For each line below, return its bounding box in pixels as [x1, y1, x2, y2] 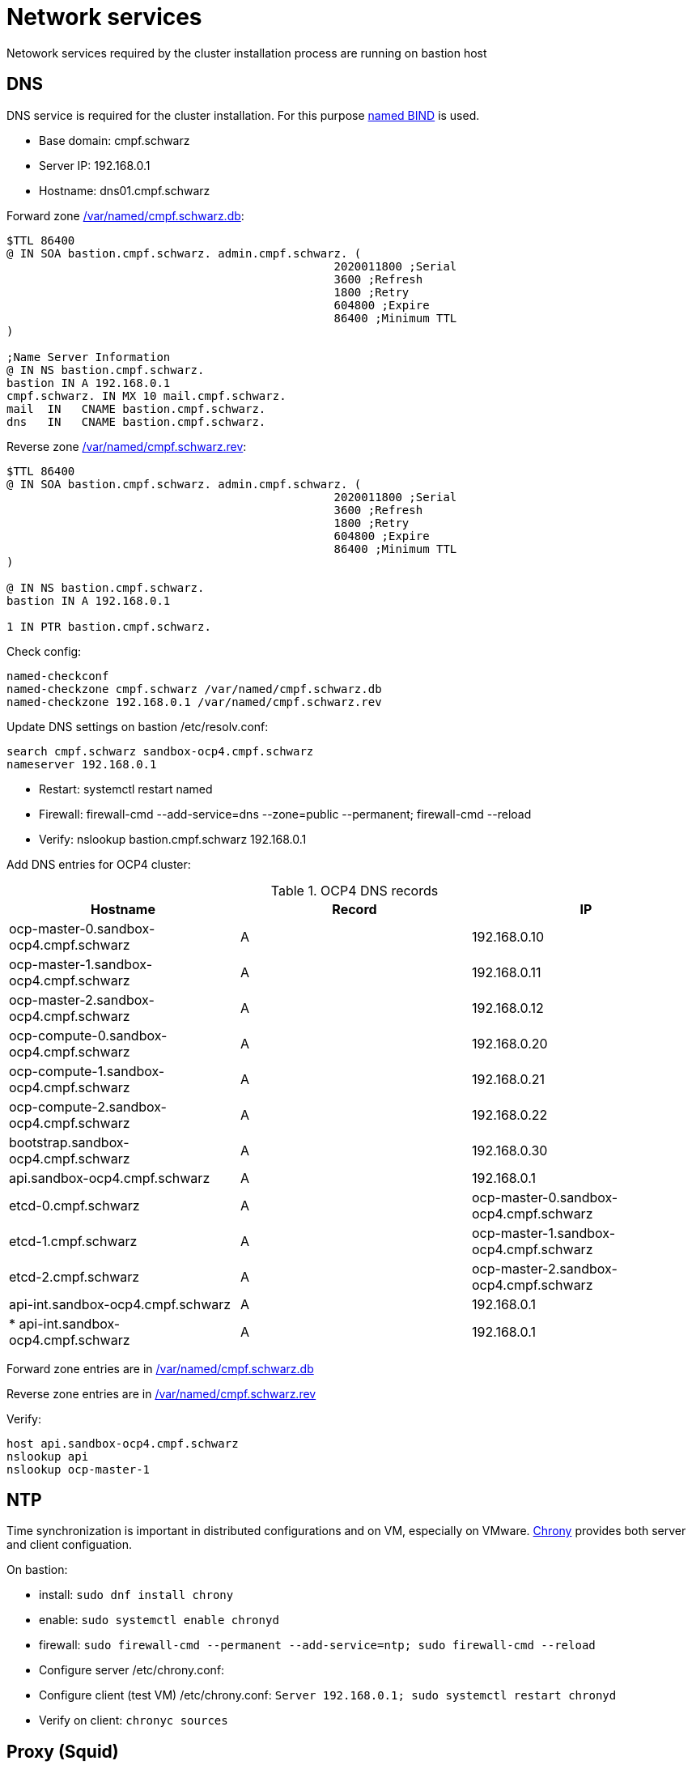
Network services [6, 3, 202, 31]
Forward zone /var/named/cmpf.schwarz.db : [6, 208, 244, 223]
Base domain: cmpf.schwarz [39, 133, 190, 147]
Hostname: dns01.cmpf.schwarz [39, 183, 210, 198]
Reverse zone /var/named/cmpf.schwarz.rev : [6, 439, 247, 453]
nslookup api [6, 1449, 89, 1463]
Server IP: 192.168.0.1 [39, 158, 151, 172]
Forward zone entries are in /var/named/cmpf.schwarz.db [6, 1361, 314, 1376]
